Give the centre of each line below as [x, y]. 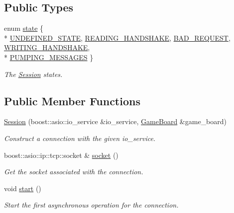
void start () [23, 188]
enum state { [24, 28]
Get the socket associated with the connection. [74, 172]
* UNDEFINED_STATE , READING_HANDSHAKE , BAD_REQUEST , [117, 37]
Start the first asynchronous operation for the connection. [91, 205]
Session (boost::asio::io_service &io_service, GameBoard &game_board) [115, 121]
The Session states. [33, 74]
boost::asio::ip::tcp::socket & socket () [61, 155]
